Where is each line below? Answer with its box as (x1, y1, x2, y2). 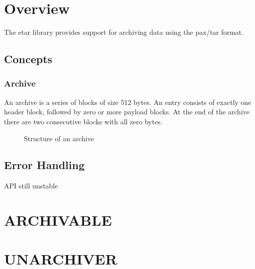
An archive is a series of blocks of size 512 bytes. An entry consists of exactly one (4, 96, 252, 107)
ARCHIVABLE (4, 210, 112, 230)
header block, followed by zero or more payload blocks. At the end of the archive (4, 106, 250, 117)
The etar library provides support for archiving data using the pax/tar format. (4, 27, 244, 37)
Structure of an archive (24, 133, 94, 143)
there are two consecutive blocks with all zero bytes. (4, 116, 163, 126)
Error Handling (4, 157, 85, 173)
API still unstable (4, 180, 58, 191)
